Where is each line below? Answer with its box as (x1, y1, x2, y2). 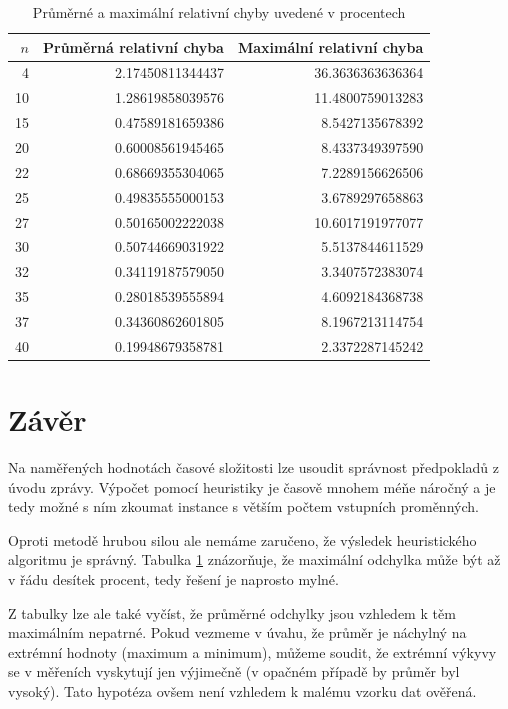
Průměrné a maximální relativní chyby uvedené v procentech (32, 2, 406, 22)
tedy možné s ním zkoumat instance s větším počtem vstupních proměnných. (8, 496, 479, 517)
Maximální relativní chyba (237, 36, 424, 57)
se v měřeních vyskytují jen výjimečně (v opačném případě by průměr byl (8, 661, 460, 682)
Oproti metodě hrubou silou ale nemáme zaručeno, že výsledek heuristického (8, 529, 477, 550)
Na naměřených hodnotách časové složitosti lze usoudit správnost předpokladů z (8, 456, 499, 477)
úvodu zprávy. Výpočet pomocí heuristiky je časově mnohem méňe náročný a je (8, 476, 496, 497)
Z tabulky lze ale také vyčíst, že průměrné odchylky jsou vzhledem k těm (8, 602, 456, 623)
